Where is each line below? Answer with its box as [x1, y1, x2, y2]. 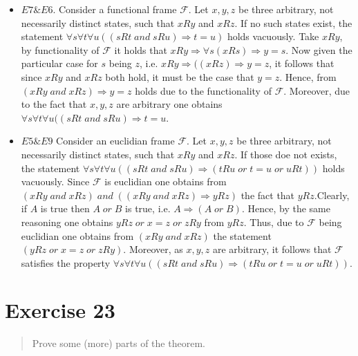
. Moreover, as [123, 242, 183, 256]
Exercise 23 [5, 296, 115, 324]
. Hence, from [279, 69, 337, 84]
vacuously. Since [21, 174, 90, 189]
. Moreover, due [283, 83, 350, 97]
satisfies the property [21, 255, 111, 270]
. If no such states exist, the [234, 15, 352, 30]
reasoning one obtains [21, 214, 113, 229]
